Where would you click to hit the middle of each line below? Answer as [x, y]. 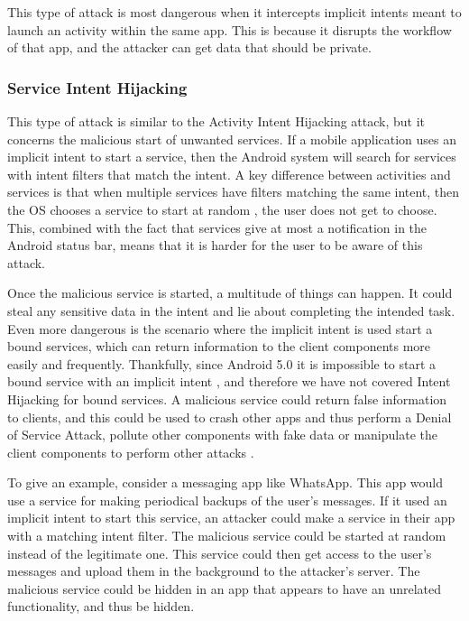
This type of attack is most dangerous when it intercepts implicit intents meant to [234, 12]
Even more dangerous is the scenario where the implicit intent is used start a [220, 328]
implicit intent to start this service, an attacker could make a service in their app [231, 518]
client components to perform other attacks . [131, 452]
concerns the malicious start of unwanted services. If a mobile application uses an [232, 139]
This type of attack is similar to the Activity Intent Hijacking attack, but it [216, 121]
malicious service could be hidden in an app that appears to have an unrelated [225, 588]
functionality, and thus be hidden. [101, 606]
